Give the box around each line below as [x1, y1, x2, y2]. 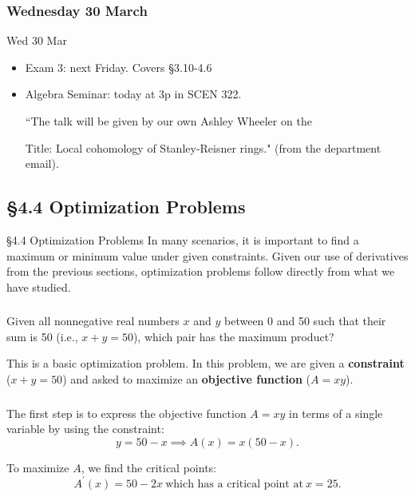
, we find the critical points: [81, 459, 216, 475]
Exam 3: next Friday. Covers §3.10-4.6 [25, 58, 212, 75]
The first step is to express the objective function [6, 404, 247, 421]
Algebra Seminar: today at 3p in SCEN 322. [25, 85, 242, 102]
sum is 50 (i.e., [6, 328, 78, 344]
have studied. [6, 278, 71, 295]
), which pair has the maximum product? [132, 328, 334, 344]
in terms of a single [289, 404, 383, 421]
